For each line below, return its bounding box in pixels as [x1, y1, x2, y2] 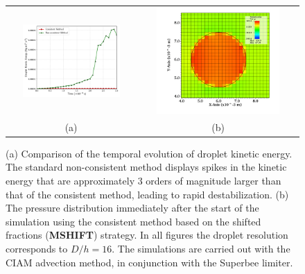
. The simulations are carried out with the [112, 241, 290, 256]
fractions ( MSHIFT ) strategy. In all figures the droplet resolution [6, 228, 288, 242]
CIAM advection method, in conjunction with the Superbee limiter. [6, 255, 293, 269]
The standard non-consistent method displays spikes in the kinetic [6, 160, 287, 174]
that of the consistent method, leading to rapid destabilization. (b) [6, 187, 289, 201]
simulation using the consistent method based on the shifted [6, 214, 261, 228]
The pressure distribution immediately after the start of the [6, 200, 259, 215]
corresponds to [6, 241, 68, 256]
